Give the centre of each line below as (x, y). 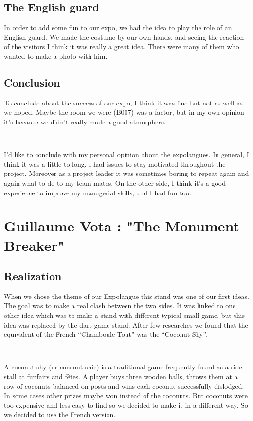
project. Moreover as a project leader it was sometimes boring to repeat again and (126, 173)
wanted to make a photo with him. (56, 56)
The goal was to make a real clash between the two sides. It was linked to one (120, 306)
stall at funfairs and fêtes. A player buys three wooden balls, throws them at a (121, 377)
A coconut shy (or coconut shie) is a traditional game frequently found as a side (123, 367)
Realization (33, 276)
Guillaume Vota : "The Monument (122, 226)
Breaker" (34, 245)
